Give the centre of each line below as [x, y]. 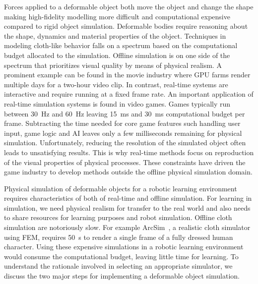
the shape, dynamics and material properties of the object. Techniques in [115, 35]
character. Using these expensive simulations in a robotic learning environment [124, 247]
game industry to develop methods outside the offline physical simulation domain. [128, 172]
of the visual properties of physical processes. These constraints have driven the [125, 162]
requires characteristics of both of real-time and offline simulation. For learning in [128, 198]
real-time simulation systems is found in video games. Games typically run [117, 103]
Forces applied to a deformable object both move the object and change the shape [129, 6]
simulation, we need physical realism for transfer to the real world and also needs [127, 207]
